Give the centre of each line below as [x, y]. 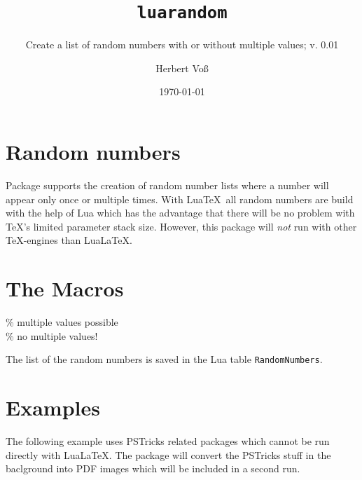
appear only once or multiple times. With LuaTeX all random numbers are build [180, 199]
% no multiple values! [52, 335]
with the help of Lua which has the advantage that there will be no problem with [180, 213]
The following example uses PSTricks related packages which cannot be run [168, 441]
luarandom [182, 13]
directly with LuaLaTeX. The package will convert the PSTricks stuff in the [168, 454]
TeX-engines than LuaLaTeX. [69, 240]
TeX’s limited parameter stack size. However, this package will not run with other [181, 226]
